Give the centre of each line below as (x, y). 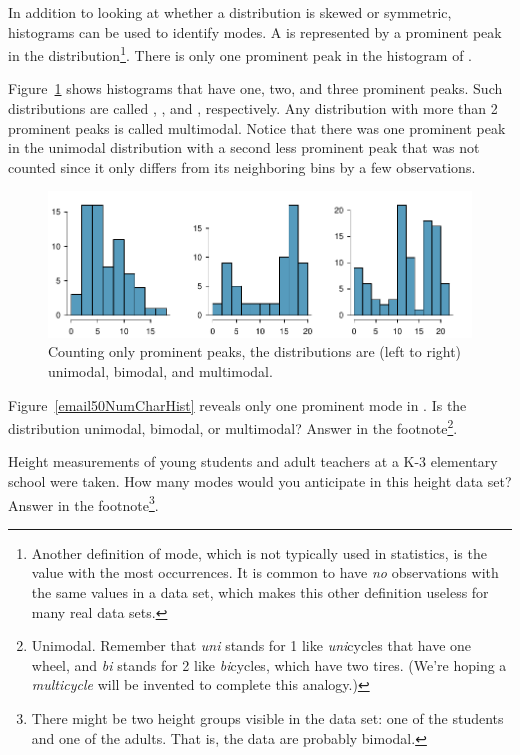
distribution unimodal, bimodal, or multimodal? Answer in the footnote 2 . (233, 426)
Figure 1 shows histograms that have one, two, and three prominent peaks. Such (255, 88)
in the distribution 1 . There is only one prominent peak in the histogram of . (240, 53)
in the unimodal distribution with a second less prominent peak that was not (244, 147)
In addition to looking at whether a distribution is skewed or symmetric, (230, 12)
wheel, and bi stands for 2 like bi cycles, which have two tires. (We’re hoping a (269, 664)
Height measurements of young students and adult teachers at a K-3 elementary (253, 461)
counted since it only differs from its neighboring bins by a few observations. (242, 166)
